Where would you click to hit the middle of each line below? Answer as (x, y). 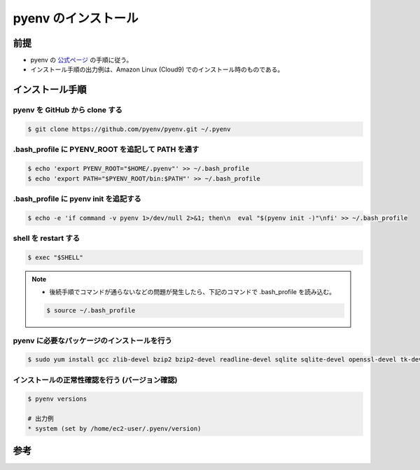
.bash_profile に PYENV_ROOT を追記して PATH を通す (106, 149)
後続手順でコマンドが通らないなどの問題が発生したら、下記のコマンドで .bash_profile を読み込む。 (192, 292)
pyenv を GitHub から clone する (68, 110)
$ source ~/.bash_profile (91, 311)
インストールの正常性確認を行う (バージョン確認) (95, 380)
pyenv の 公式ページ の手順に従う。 (82, 60)
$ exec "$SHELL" (56, 257)
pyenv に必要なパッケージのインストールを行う (93, 340)
